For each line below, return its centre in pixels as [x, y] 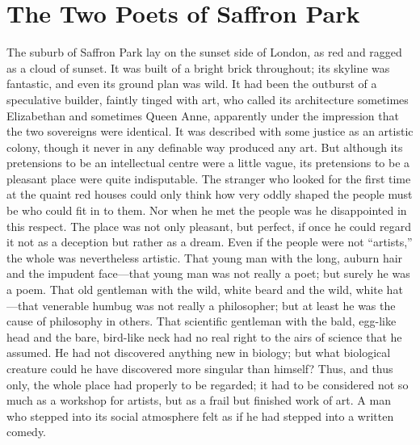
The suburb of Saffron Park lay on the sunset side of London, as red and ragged [204, 52]
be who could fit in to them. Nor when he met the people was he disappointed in [207, 210]
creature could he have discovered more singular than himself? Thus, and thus [200, 368]
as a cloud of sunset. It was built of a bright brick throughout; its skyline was [198, 67]
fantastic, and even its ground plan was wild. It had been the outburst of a [192, 84]
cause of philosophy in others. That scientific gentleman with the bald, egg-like [202, 321]
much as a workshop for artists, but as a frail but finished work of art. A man [199, 400]
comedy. [26, 432]
